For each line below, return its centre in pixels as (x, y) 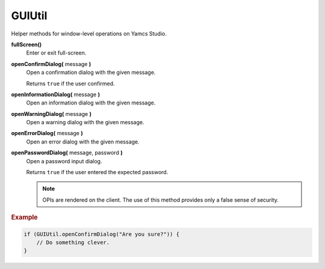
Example (25, 217)
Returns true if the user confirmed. (70, 83)
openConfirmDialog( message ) (51, 64)
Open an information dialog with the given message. (91, 103)
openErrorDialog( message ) (47, 133)
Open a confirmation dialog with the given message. (91, 73)
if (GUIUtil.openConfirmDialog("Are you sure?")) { (102, 234)
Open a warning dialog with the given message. (85, 122)
